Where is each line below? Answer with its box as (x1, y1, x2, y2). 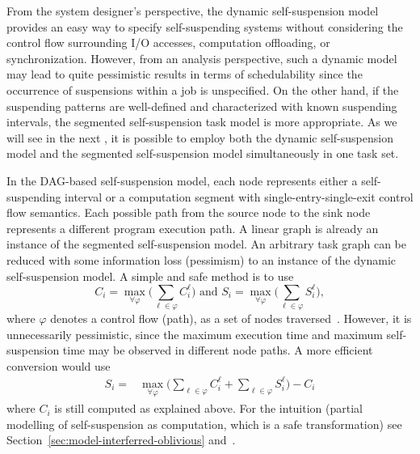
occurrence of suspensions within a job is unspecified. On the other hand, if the (6, 81, 399, 98)
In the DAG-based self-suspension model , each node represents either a (6, 172, 358, 189)
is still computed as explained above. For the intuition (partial (54, 400, 363, 417)
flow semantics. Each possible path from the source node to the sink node (6, 204, 371, 221)
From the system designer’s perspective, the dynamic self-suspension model (6, 2, 379, 19)
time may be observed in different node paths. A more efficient (62, 342, 373, 359)
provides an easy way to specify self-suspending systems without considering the (6, 18, 403, 35)
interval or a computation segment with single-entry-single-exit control (65, 188, 414, 205)
